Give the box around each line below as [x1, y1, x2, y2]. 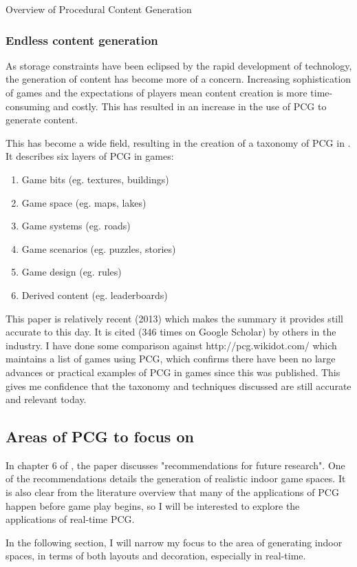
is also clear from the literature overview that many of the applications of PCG [6, 485, 339, 499]
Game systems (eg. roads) [21, 218, 131, 233]
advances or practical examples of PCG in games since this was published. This [6, 364, 340, 379]
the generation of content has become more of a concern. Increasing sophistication [6, 72, 351, 86]
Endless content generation [6, 31, 158, 48]
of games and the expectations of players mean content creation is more [6, 85, 307, 99]
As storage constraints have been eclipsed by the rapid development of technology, [6, 58, 352, 72]
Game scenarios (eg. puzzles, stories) [21, 241, 176, 256]
